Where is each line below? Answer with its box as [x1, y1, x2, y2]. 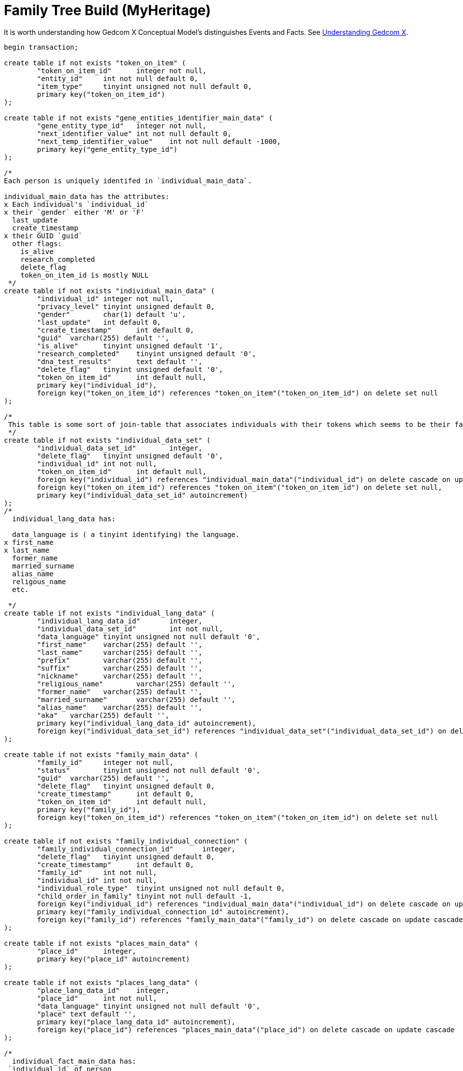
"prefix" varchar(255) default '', [37, 656, 203, 664]
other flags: [12, 239, 62, 248]
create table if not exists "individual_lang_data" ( [4, 609, 215, 617]
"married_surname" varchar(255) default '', [37, 695, 236, 704]
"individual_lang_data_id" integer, [37, 617, 203, 625]
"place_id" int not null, [37, 994, 157, 1002]
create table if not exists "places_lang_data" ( [4, 978, 199, 986]
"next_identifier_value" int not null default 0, [37, 129, 231, 138]
